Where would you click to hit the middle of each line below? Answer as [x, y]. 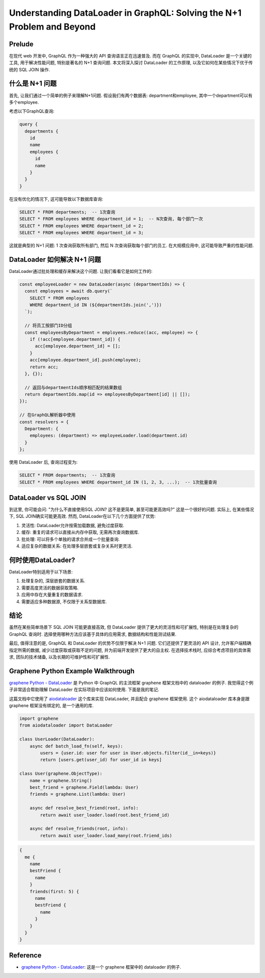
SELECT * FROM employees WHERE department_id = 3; [82, 233]
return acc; [44, 367]
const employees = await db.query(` [69, 291]
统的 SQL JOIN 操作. [29, 69]
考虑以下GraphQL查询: [32, 111]
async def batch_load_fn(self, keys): [76, 746]
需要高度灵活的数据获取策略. [50, 588]
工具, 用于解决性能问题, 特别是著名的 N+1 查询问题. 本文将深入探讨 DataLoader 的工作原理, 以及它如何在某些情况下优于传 [131, 63]
